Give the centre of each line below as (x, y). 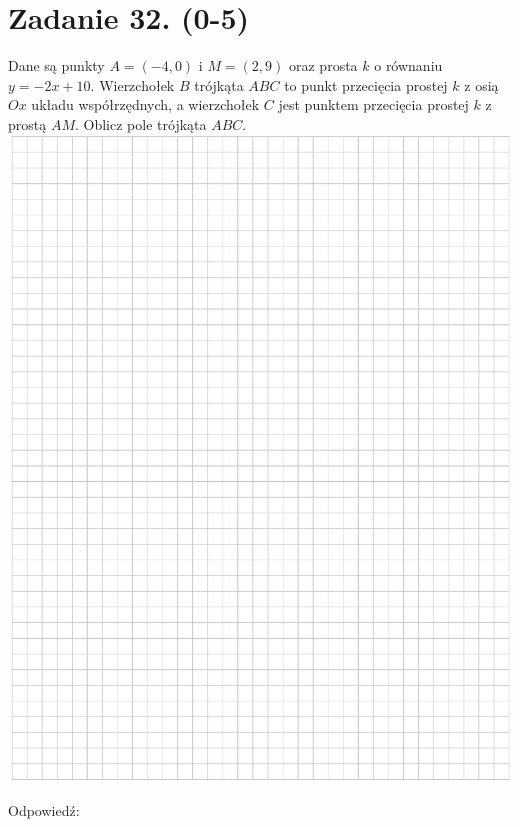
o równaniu (408, 65)
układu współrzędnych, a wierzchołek (145, 104)
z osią (481, 84)
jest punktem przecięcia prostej (373, 104)
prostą (27, 123)
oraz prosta (323, 65)
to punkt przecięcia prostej (366, 84)
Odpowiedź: (44, 810)
